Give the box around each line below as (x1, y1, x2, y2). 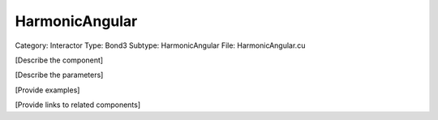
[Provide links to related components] (15, 100, 141, 109)
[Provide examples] (15, 85, 80, 95)
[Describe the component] (15, 55, 104, 65)
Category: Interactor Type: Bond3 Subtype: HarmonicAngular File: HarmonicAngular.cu (15, 41, 306, 50)
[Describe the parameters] (15, 70, 104, 80)
